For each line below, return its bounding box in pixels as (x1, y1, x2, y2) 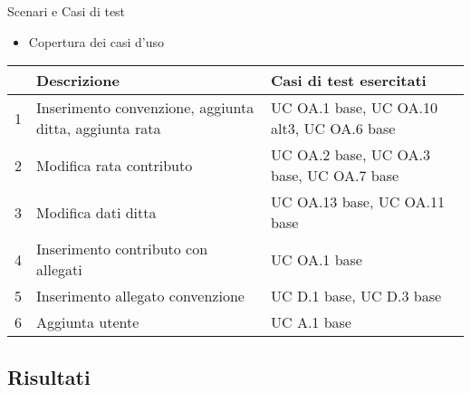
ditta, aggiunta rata (36, 118, 161, 139)
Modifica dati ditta (36, 201, 157, 223)
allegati (36, 259, 82, 281)
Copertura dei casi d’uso (28, 32, 164, 51)
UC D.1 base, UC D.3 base (271, 285, 442, 307)
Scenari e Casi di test (7, 2, 126, 20)
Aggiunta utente (36, 312, 139, 333)
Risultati (7, 362, 91, 390)
